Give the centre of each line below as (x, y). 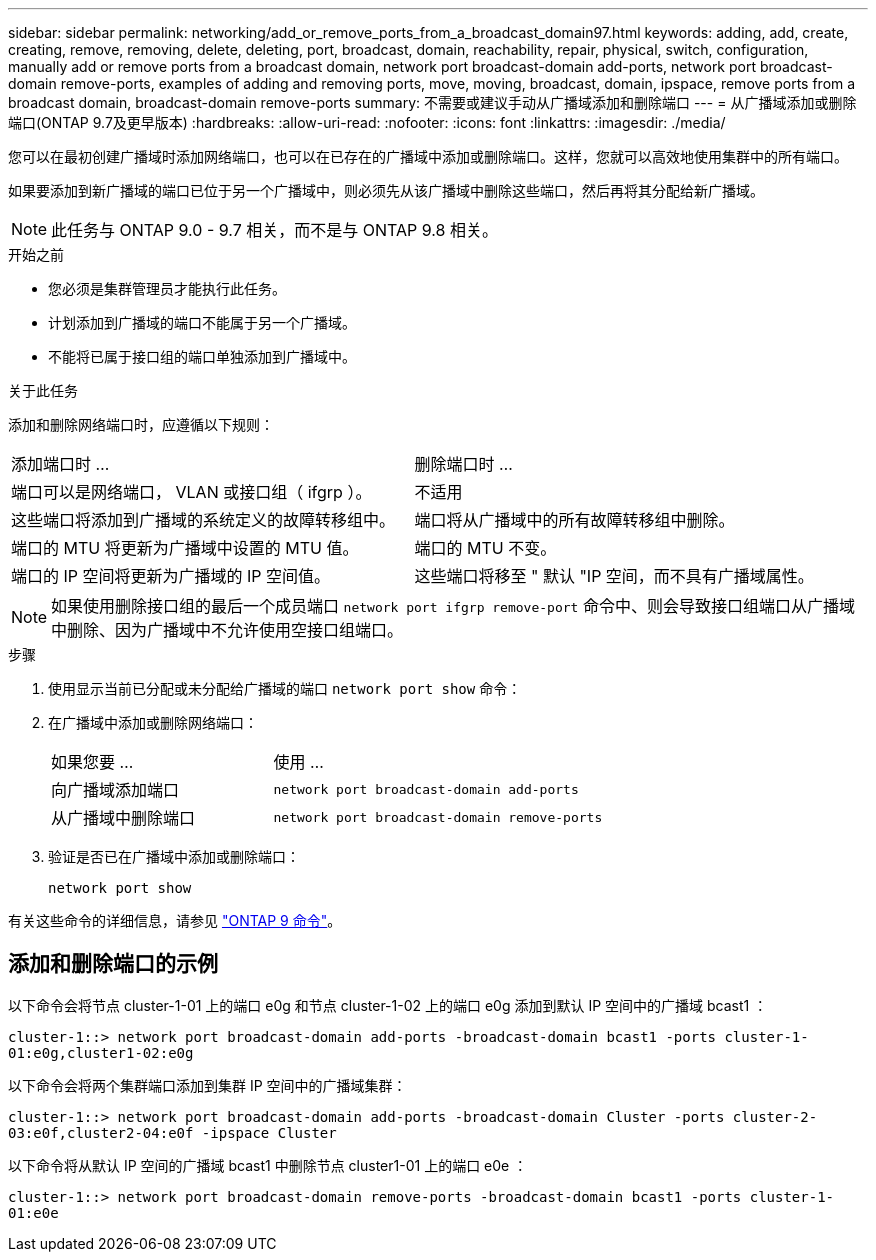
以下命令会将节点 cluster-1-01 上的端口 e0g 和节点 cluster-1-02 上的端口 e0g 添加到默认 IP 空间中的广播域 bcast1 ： (388, 1005)
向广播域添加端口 (115, 790)
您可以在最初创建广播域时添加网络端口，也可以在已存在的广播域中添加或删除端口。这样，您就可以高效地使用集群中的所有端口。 (428, 156)
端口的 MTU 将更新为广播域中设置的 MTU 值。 (185, 548)
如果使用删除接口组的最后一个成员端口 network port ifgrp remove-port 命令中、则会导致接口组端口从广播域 (453, 606)
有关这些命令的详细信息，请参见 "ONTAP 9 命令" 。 (175, 920)
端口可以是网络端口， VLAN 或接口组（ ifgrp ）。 (191, 492)
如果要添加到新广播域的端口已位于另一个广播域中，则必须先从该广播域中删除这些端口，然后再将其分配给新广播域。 (386, 190)
